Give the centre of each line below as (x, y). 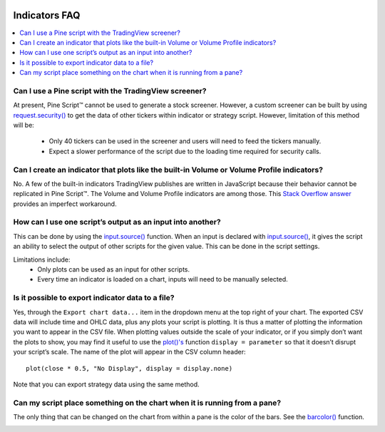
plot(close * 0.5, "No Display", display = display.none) (129, 368)
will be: (24, 125)
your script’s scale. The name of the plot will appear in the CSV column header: (129, 352)
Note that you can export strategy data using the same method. (106, 384)
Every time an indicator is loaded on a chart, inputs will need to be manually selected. (163, 279)
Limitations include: (42, 259)
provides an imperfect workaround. (65, 204)
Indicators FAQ (47, 15)
